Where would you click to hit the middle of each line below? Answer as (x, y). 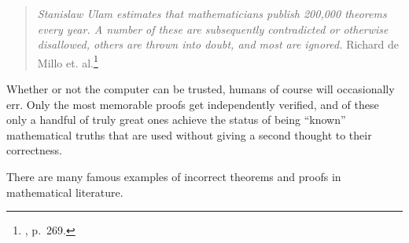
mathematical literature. (65, 192)
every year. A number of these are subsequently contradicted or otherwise (213, 29)
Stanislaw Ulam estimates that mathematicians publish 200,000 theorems (212, 13)
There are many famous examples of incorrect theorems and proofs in (174, 176)
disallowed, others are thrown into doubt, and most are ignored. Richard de (218, 44)
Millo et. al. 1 (68, 61)
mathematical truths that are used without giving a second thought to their (189, 134)
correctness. (34, 150)
